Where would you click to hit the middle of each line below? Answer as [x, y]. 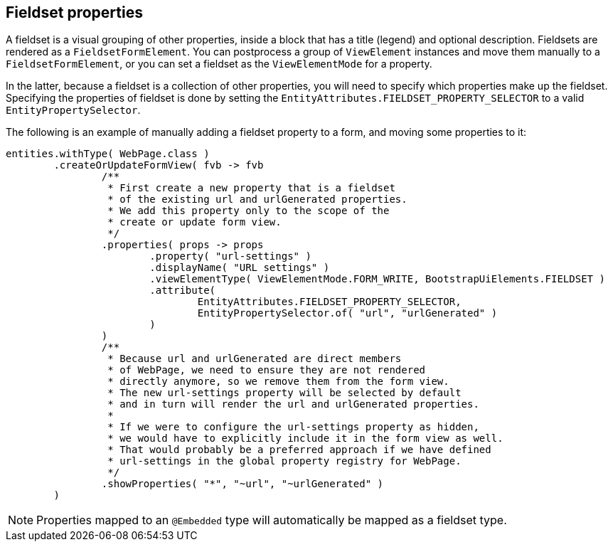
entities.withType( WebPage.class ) [108, 154]
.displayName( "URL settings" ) [240, 268]
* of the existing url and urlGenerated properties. [257, 200]
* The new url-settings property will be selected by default [284, 393]
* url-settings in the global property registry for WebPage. [284, 461]
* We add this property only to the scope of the [249, 211]
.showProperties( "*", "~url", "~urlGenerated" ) [242, 484]
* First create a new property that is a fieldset [251, 188]
